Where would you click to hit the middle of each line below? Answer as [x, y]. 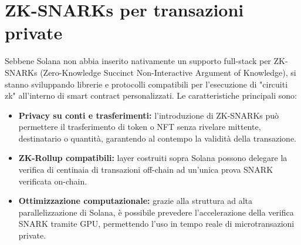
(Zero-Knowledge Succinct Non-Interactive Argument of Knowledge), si [168, 72]
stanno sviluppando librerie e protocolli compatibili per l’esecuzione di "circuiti [146, 84]
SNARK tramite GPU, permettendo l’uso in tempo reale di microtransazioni [156, 224]
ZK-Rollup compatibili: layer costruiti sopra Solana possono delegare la [153, 158]
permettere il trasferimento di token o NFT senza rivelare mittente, [140, 127]
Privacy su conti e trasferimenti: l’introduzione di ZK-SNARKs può [149, 115]
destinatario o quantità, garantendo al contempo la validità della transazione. [157, 138]
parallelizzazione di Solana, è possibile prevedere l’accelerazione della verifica [156, 212]
